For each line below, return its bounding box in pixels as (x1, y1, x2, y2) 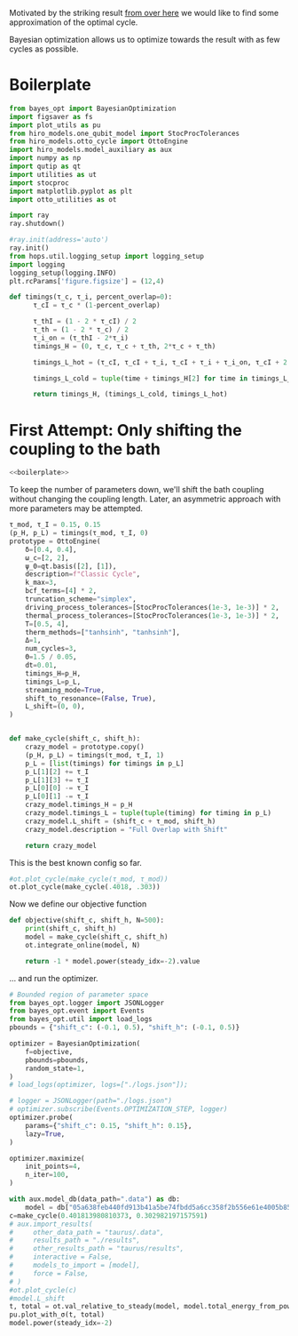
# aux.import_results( (9, 1220, 93, 1228)
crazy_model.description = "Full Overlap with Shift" (25, 825, 228, 834)
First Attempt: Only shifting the (9, 420, 242, 440)
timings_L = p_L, (25, 677, 82, 686)
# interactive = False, (9, 1252, 114, 1261)
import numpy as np (9, 154, 82, 163)
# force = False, (9, 1268, 90, 1278)
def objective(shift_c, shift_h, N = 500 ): (9, 916, 165, 925)
